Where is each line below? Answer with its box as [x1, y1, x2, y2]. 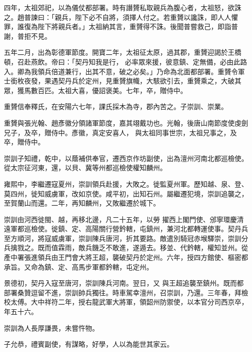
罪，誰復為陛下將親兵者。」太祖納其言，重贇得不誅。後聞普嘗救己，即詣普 [4, 21, 238, 32]
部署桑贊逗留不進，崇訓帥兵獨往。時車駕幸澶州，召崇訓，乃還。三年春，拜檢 [4, 287, 248, 297]
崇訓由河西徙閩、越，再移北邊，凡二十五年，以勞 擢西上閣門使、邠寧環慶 [4, 214, 237, 224]
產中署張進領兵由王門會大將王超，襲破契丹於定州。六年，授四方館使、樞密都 [4, 252, 248, 262]
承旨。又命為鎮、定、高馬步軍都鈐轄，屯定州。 [4, 261, 153, 272]
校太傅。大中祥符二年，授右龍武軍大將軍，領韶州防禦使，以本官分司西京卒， [4, 297, 248, 307]
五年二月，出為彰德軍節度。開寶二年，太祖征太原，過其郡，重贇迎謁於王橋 [4, 47, 241, 57]
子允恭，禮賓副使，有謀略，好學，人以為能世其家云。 [4, 339, 173, 349]
